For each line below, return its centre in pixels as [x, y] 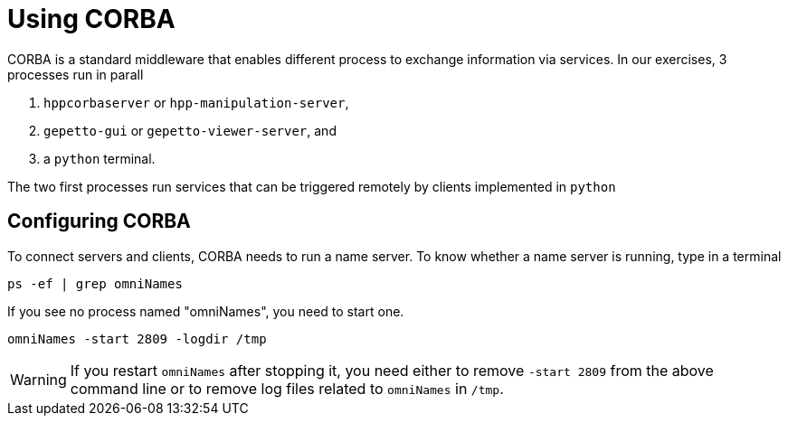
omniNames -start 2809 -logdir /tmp [137, 338]
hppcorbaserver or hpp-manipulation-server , [196, 102]
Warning [38, 379]
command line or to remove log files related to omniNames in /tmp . [287, 388]
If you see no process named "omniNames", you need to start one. [206, 311]
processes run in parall [76, 74]
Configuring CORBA [99, 221]
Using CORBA [91, 19]
